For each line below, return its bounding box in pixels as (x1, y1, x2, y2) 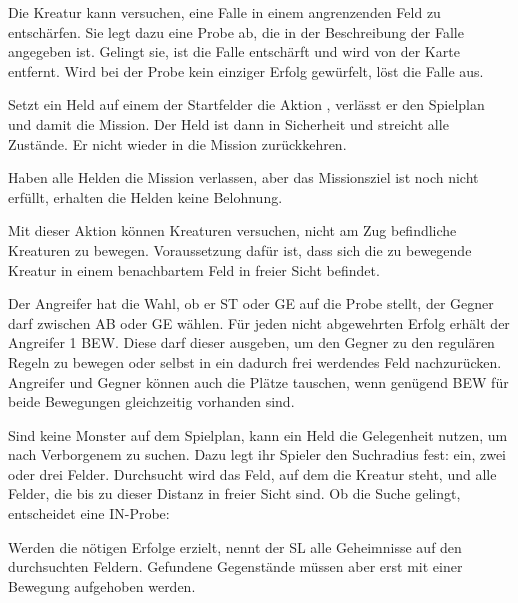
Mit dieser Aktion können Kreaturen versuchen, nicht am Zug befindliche (8, 220, 457, 241)
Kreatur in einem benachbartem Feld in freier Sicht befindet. (8, 259, 380, 280)
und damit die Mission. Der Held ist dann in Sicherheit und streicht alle (8, 113, 449, 134)
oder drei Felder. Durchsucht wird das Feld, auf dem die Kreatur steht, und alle (8, 463, 497, 484)
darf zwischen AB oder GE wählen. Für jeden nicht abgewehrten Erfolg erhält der (8, 312, 510, 333)
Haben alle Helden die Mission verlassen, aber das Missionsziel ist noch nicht (8, 167, 479, 188)
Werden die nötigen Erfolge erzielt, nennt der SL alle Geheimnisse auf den (8, 536, 462, 557)
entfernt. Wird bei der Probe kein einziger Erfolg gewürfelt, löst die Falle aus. (8, 60, 484, 81)
